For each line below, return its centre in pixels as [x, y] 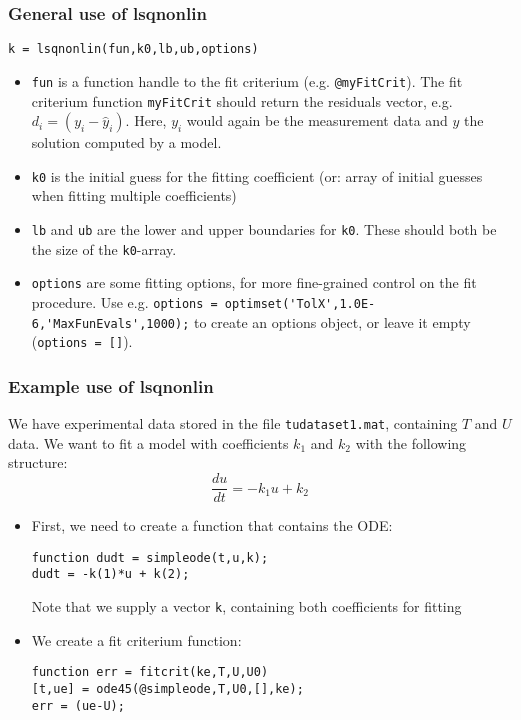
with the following [411, 442]
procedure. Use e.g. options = [124, 302]
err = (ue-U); [78, 705]
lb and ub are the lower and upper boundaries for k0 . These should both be [264, 229]
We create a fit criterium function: [136, 639]
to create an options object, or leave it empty [332, 321]
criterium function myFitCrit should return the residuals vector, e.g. [242, 100]
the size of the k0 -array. [104, 248]
